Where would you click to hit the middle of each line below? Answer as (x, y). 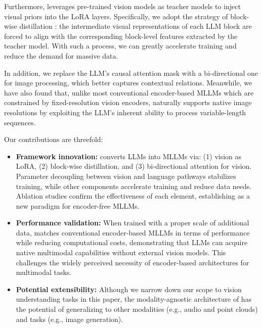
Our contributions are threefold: (54, 139)
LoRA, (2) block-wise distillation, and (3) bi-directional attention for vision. (134, 166)
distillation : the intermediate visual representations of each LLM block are (136, 26)
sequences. (20, 122)
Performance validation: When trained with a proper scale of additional (133, 223)
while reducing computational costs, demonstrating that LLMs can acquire (132, 242)
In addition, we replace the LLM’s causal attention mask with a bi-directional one (131, 73)
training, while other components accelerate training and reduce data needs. (134, 186)
